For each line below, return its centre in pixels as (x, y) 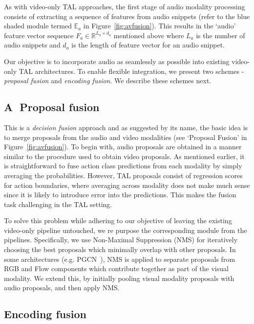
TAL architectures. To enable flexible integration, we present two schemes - (131, 71)
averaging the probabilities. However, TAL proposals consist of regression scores (123, 175)
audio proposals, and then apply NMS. (62, 288)
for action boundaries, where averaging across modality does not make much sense (127, 185)
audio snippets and (32, 45)
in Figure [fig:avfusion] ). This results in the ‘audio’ (159, 26)
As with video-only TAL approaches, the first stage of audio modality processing (125, 6)
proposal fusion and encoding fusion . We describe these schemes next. (108, 81)
